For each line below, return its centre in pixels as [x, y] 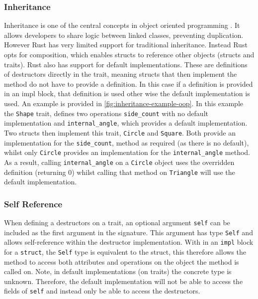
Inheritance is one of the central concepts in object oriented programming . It [122, 25]
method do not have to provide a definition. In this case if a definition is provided [129, 83]
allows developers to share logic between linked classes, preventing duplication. [124, 35]
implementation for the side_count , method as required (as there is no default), [127, 142]
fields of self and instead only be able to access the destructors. [102, 291]
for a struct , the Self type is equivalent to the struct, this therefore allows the [125, 251]
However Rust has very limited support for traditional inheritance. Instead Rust [126, 45]
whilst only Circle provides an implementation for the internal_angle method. [127, 152]
